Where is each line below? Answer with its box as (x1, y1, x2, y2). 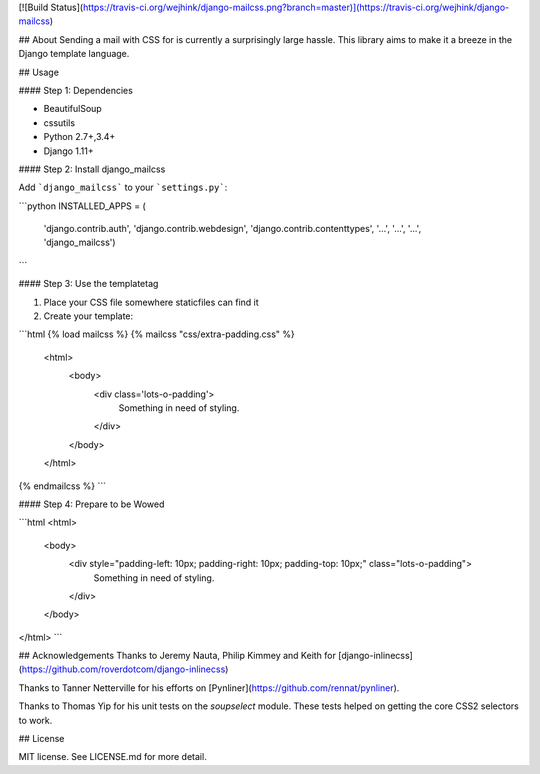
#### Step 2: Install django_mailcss (18, 163, 166, 175)
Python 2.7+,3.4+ (43, 131, 116, 143)
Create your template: (43, 310, 134, 322)
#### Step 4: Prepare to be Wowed (18, 498, 165, 510)
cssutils (43, 116, 75, 129)
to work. (18, 714, 53, 726)
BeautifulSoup (43, 103, 102, 115)
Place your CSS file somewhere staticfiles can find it (43, 296, 259, 308)
